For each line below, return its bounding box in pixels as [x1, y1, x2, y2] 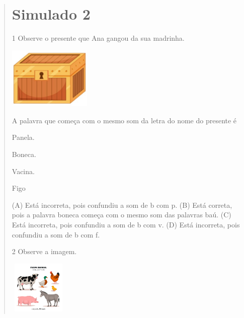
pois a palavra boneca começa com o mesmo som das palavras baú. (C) [12, 209, 231, 220]
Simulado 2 [12, 4, 91, 24]
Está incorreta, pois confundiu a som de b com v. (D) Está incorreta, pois [12, 219, 240, 229]
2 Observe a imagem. [12, 246, 77, 257]
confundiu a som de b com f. [12, 229, 100, 240]
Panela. [12, 132, 35, 142]
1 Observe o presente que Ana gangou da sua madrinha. [12, 33, 185, 43]
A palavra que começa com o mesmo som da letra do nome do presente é [12, 115, 237, 125]
